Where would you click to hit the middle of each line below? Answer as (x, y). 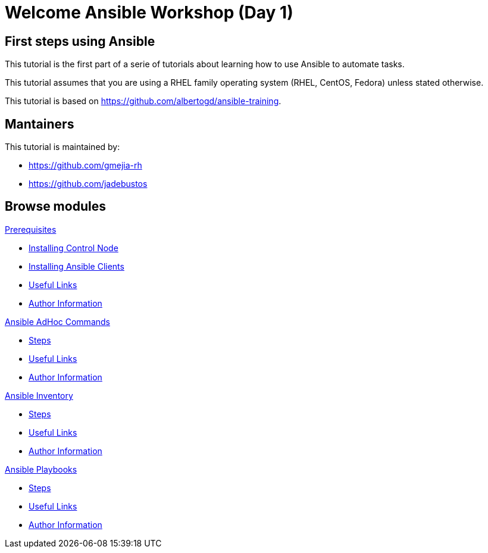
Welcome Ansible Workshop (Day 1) (149, 13)
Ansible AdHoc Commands (57, 321)
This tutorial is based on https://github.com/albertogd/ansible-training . (143, 101)
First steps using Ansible (80, 41)
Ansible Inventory (39, 395)
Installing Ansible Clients (76, 266)
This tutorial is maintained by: (62, 147)
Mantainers (40, 124)
